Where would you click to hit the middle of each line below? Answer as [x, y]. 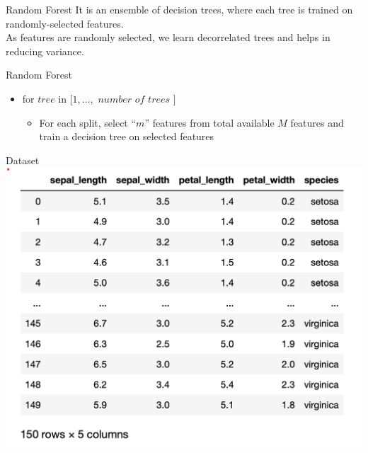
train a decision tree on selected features [127, 136]
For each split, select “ [88, 122]
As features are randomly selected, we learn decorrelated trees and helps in [168, 37]
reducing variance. [45, 51]
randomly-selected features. [65, 23]
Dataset [23, 160]
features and [317, 122]
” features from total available [209, 122]
